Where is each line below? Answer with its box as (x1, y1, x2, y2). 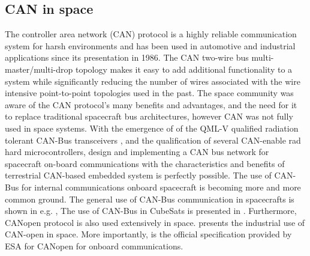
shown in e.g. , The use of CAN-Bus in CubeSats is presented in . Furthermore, (5, 204, 297, 217)
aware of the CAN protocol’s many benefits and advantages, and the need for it (5, 98, 297, 111)
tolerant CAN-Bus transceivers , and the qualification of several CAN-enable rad (5, 133, 301, 146)
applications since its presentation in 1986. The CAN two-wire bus (5, 51, 249, 64)
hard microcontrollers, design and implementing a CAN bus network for (5, 145, 269, 158)
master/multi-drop (5, 62, 73, 75)
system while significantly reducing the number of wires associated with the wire (5, 75, 300, 87)
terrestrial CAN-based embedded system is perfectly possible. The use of (5, 169, 272, 181)
